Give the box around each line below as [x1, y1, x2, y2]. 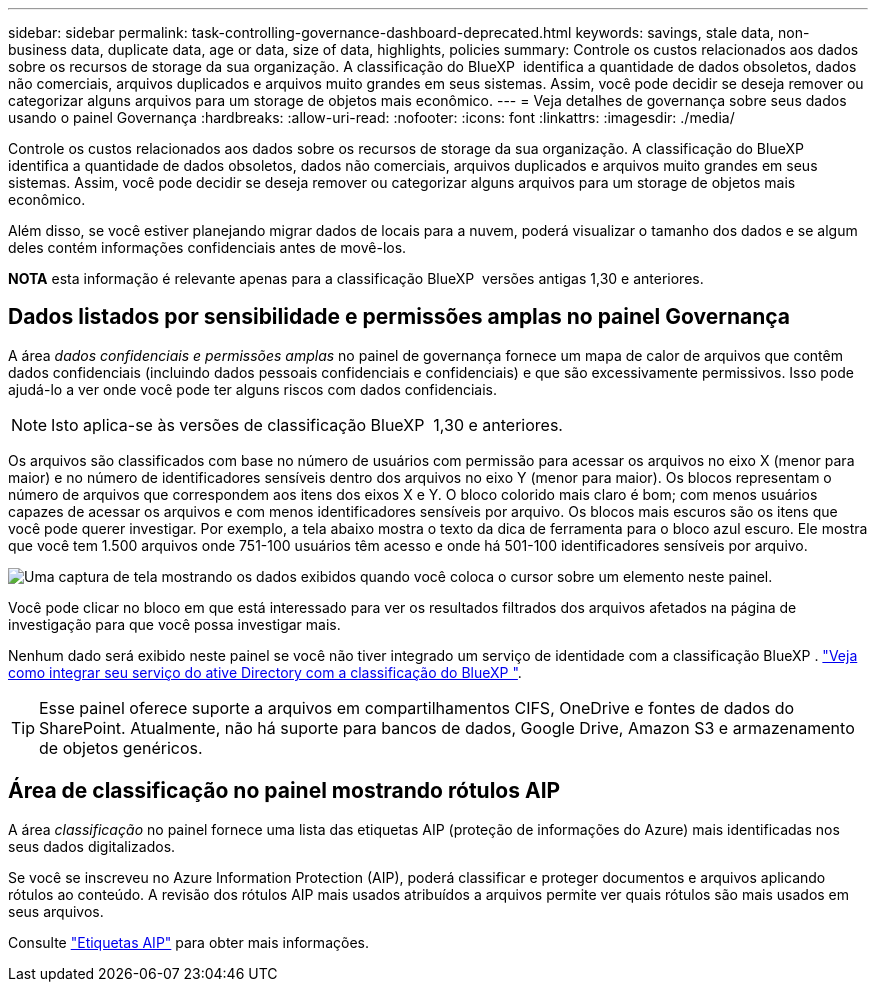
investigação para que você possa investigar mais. [8, 615, 341, 633]
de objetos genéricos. [39, 737, 203, 758]
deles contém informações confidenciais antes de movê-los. [8, 239, 407, 256]
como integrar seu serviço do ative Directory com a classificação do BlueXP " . [8, 663, 522, 681]
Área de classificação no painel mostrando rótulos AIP [8, 778, 561, 804]
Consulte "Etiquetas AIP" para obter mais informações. [8, 933, 369, 951]
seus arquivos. [8, 902, 104, 920]
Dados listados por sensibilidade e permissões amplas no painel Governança [8, 304, 791, 330]
